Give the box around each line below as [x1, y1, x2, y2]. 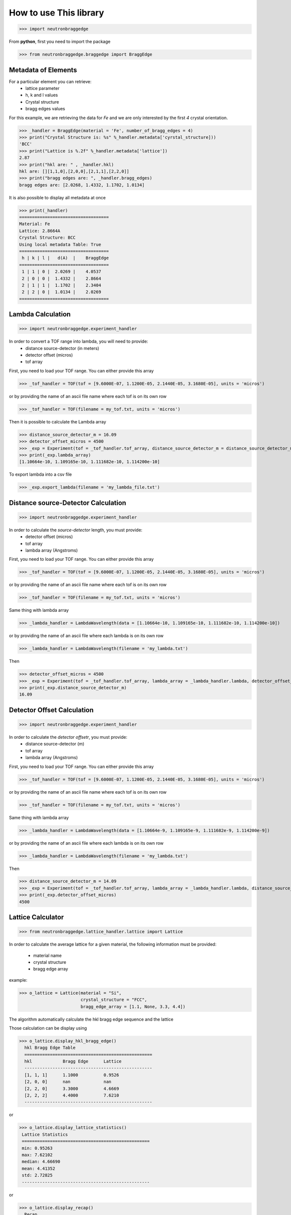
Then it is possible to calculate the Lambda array [9, 418, 106, 425]
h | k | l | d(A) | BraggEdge [22, 255, 109, 261]
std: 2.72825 [22, 1173, 53, 1178]
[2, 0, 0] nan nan [24, 1079, 112, 1085]
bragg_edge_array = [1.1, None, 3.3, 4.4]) [80, 1004, 186, 1009]
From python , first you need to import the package [9, 39, 111, 45]
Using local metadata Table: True [19, 242, 101, 247]
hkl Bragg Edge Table [24, 1045, 76, 1051]
